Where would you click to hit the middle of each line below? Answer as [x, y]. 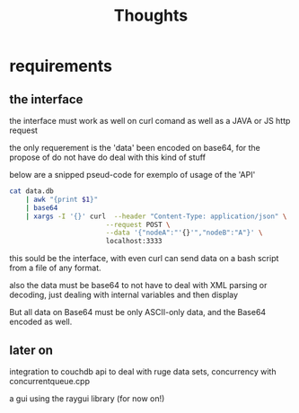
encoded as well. [41, 322]
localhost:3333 [134, 242]
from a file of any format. [55, 268]
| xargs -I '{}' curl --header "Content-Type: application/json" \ [156, 216]
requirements [61, 66]
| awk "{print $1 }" [62, 199]
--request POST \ [138, 224]
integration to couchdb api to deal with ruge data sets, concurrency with [143, 371]
